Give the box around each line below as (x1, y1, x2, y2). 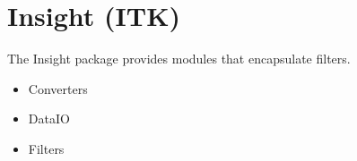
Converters (28, 79, 88, 97)
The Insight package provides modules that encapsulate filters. (7, 49, 351, 68)
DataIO (28, 109, 70, 128)
